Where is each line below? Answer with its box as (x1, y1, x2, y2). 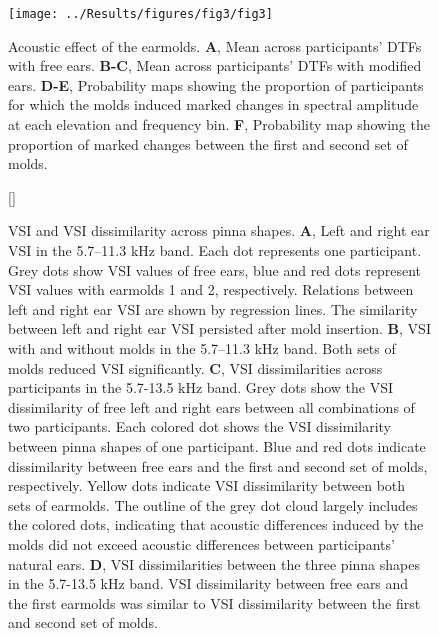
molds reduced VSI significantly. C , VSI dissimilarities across (8, 357, 383, 378)
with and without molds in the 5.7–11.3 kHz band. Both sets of (8, 337, 396, 358)
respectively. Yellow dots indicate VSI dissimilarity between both (8, 475, 406, 496)
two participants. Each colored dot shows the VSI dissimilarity (8, 416, 391, 437)
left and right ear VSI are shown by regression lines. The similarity (8, 298, 418, 319)
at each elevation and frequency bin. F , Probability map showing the (8, 114, 430, 135)
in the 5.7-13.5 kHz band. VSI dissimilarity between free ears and (8, 573, 409, 594)
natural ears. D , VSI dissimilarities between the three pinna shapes (8, 553, 420, 574)
